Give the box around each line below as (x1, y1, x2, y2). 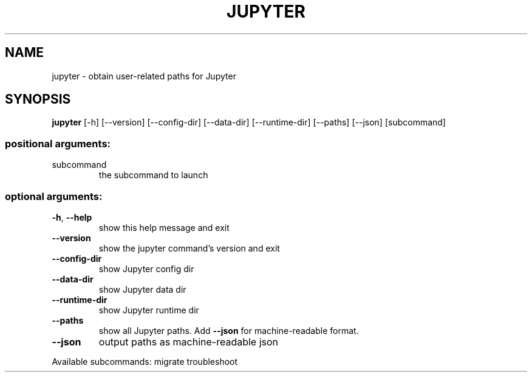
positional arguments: (5, 137, 111, 150)
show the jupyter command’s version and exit (98, 242, 280, 253)
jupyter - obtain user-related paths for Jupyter (52, 70, 236, 81)
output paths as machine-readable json (98, 335, 279, 348)
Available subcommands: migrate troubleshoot (52, 356, 238, 367)
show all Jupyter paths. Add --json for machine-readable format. (98, 325, 359, 336)
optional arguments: (5, 190, 103, 202)
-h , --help (52, 212, 92, 222)
